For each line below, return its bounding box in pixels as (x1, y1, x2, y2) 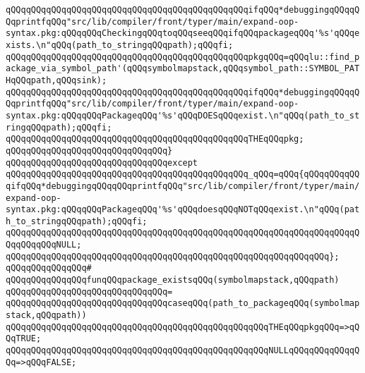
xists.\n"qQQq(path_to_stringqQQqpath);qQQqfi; (6, 39, 234, 50)
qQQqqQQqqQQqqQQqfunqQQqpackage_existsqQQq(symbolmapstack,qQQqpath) (6, 275, 340, 286)
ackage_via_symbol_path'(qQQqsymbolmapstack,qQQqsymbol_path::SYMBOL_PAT (6, 63, 360, 74)
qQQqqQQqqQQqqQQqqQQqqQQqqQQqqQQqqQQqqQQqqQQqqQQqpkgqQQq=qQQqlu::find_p (6, 51, 360, 62)
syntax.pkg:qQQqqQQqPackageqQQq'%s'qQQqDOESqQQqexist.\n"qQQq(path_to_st (6, 110, 360, 121)
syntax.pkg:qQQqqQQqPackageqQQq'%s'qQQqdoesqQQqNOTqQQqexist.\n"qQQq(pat (6, 204, 360, 215)
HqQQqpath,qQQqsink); (6, 75, 107, 85)
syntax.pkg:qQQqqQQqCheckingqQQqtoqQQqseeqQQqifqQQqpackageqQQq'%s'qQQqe (6, 28, 360, 39)
